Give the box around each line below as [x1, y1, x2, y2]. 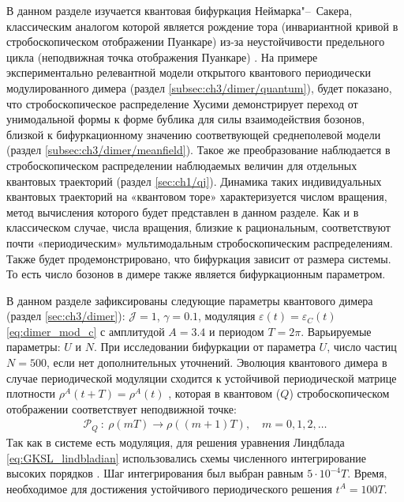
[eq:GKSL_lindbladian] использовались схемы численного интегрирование [6, 449, 366, 466]
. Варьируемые [301, 323, 372, 339]
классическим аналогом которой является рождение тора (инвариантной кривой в [6, 17, 398, 34]
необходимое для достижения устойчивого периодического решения [6, 480, 332, 496]
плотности [6, 385, 56, 402]
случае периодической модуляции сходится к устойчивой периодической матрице [6, 369, 397, 386]
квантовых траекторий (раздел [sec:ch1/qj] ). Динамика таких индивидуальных [6, 172, 382, 189]
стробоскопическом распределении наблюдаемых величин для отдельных [6, 157, 357, 173]
